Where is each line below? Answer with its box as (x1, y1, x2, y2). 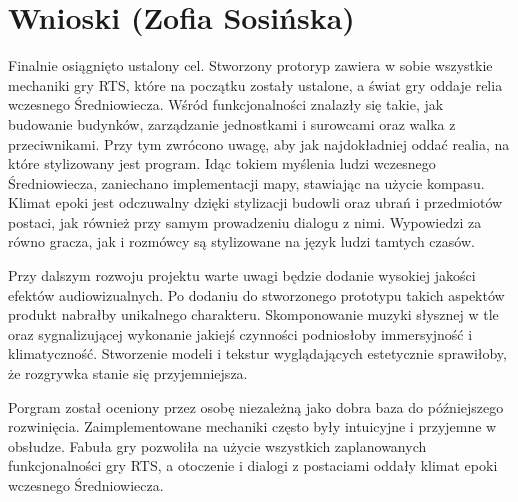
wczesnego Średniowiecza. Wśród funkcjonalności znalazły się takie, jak (8, 94, 444, 115)
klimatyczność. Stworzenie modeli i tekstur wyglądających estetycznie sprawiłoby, (8, 343, 507, 364)
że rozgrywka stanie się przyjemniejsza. (8, 363, 248, 384)
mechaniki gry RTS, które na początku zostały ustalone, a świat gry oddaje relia (8, 74, 503, 95)
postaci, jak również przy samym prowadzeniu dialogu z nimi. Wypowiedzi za (8, 211, 482, 232)
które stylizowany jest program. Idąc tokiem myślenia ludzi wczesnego (8, 153, 436, 174)
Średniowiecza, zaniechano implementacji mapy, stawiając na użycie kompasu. (8, 172, 485, 193)
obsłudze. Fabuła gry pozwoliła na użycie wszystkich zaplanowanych (8, 435, 427, 456)
